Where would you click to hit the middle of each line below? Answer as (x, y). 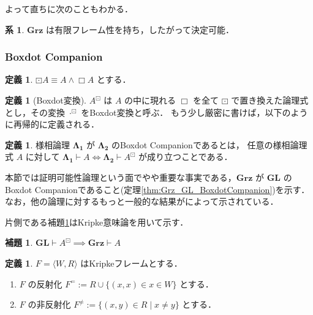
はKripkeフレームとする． (131, 263)
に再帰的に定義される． (52, 124)
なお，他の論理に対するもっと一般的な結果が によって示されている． (142, 201)
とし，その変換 (35, 112)
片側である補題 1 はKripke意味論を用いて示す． (97, 222)
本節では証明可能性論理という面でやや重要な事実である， (121, 177)
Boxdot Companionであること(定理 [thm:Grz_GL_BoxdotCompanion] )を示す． (157, 189)
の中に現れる (150, 100)
